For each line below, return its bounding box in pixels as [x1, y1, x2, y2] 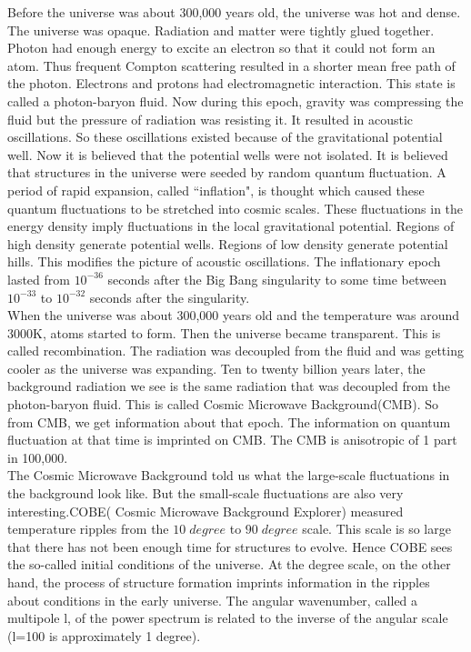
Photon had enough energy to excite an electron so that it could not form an [7, 38, 436, 57]
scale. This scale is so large [302, 519, 451, 538]
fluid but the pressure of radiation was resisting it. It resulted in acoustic [7, 109, 414, 128]
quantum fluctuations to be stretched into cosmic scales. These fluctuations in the [7, 198, 464, 217]
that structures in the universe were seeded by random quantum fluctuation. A [7, 163, 446, 182]
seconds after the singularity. [89, 287, 250, 306]
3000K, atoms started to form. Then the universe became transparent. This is [7, 323, 441, 342]
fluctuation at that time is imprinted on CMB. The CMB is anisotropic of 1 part [7, 430, 457, 449]
